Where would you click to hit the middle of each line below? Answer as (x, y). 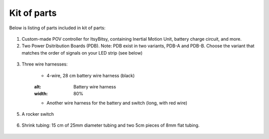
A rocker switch (38, 114)
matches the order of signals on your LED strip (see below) (82, 53)
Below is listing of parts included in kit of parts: (57, 28)
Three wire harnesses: (45, 64)
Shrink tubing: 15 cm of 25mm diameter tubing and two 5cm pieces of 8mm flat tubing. (111, 125)
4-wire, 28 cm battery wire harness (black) (91, 75)
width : (41, 94)
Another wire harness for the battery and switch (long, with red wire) (117, 103)
